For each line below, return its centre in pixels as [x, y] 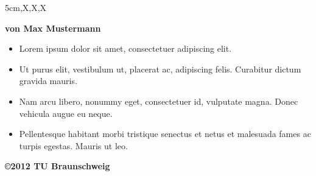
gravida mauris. [48, 81]
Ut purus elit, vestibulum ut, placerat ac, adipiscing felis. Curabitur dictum [160, 69]
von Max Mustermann [53, 28]
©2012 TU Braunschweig [58, 166]
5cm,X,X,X [26, 7]
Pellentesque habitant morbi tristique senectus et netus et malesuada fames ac [165, 134]
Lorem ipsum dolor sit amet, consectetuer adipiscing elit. [125, 48]
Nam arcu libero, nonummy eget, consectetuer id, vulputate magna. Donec [159, 101]
